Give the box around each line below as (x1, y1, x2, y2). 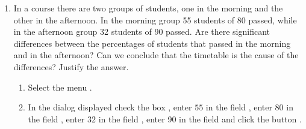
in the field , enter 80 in (205, 101, 293, 113)
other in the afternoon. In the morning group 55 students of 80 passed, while (13, 13, 297, 26)
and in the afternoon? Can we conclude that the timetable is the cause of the (13, 49, 299, 61)
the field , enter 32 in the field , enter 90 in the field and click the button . (28, 112, 302, 125)
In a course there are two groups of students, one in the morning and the (13, 2, 283, 14)
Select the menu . (28, 80, 92, 93)
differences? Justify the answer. (13, 60, 129, 73)
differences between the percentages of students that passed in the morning (13, 37, 291, 49)
